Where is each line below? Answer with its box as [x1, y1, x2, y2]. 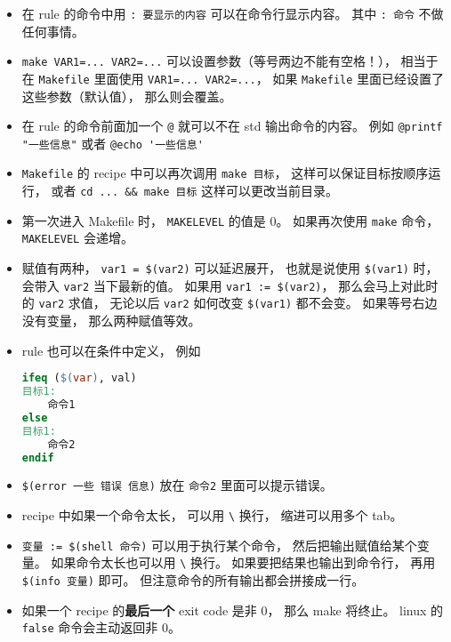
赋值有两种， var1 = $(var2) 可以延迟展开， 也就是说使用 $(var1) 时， [21, 259, 439, 277]
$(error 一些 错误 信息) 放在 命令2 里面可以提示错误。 [21, 476, 333, 494]
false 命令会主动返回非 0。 [21, 618, 181, 637]
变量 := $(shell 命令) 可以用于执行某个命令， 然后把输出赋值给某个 [21, 535, 417, 554]
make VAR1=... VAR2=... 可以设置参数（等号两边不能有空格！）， [21, 52, 397, 70]
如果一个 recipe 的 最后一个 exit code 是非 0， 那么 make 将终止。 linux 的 [21, 600, 444, 619]
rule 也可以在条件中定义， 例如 [21, 341, 201, 359]
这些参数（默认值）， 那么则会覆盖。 [21, 86, 232, 105]
